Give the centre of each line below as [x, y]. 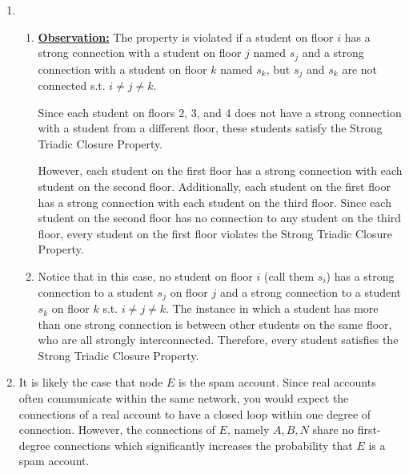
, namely [248, 429]
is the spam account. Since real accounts [277, 382]
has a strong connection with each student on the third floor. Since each [215, 202]
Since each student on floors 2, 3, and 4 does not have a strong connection [220, 112]
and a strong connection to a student [311, 292]
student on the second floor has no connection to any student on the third [220, 218]
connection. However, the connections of [117, 429]
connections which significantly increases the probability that [203, 445]
